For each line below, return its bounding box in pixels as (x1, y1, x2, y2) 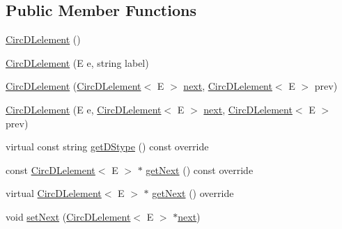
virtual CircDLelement (6, 186, 102, 200)
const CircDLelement (6, 162, 95, 177)
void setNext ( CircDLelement (6, 209, 131, 223)
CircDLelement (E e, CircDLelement (6, 102, 162, 116)
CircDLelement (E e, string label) (6, 55, 149, 70)
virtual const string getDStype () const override (6, 139, 209, 154)
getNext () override (152, 186, 234, 200)
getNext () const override (146, 162, 254, 177)
